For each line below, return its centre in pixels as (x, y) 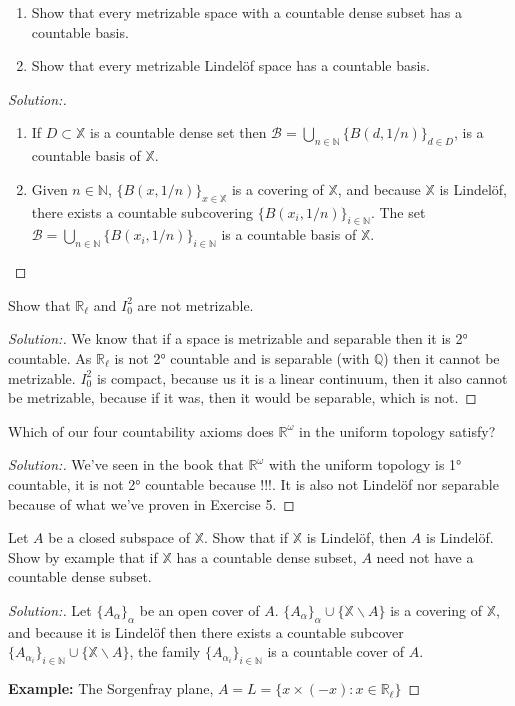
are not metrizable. (195, 304)
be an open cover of (199, 609)
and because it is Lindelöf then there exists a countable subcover (206, 631)
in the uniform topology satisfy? (397, 430)
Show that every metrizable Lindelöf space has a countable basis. (230, 65)
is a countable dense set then (178, 132)
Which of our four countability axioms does (141, 430)
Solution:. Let (50, 609)
